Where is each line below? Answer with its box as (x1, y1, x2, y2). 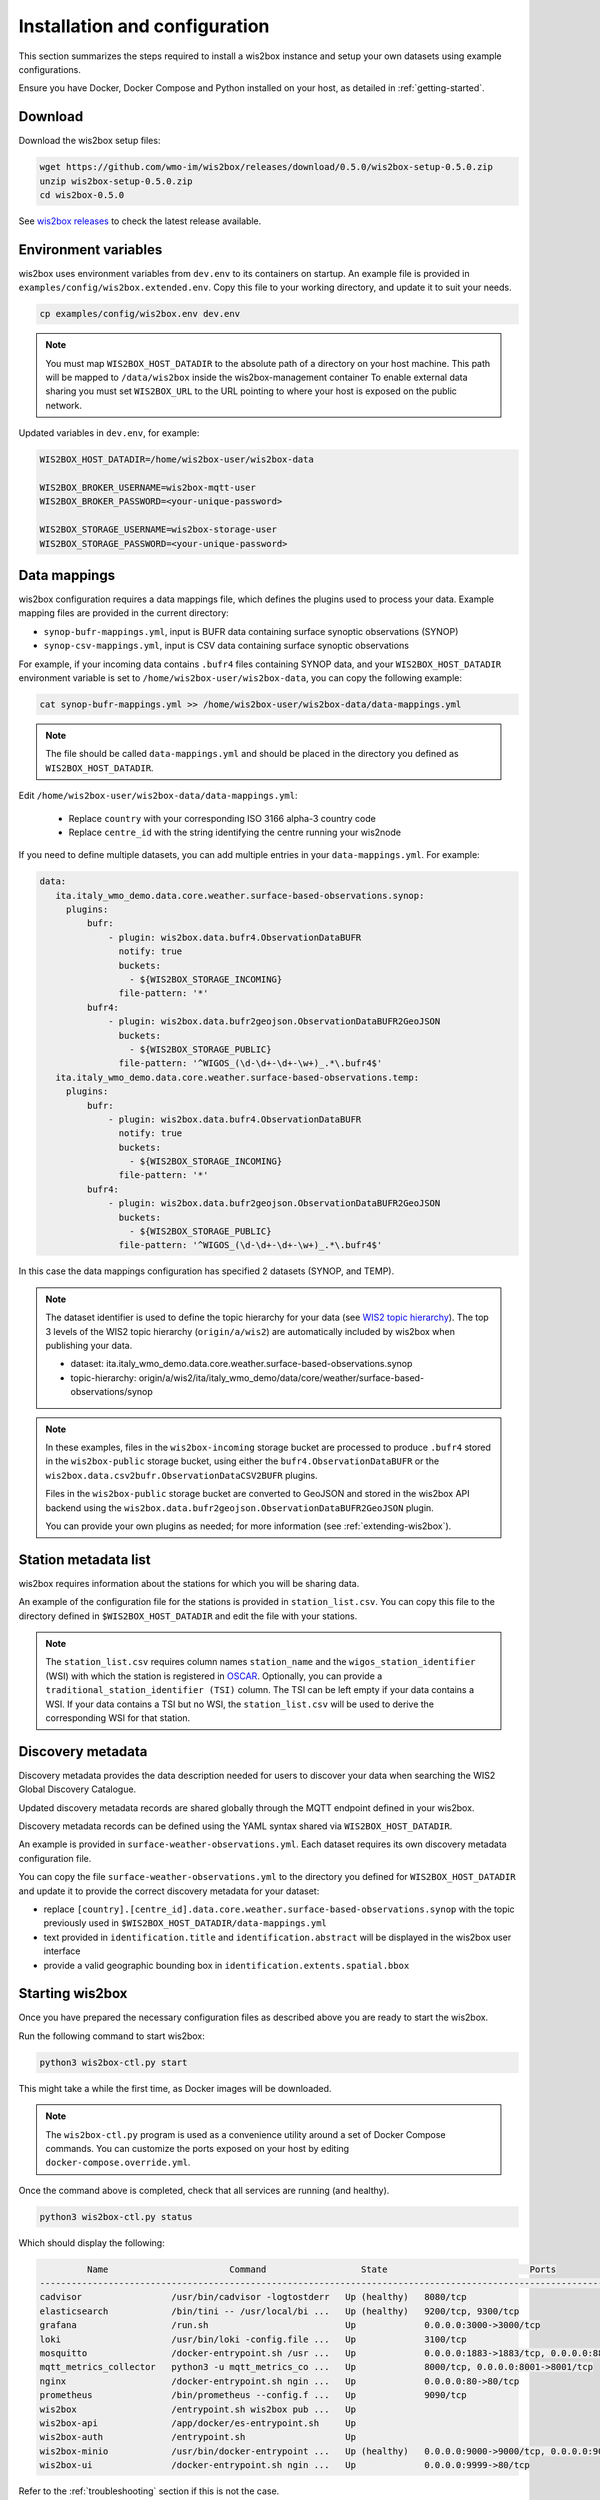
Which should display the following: (18, 2236, 165, 2249)
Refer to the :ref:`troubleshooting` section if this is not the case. (18, 2485, 280, 2497)
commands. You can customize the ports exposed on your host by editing (45, 2142, 350, 2154)
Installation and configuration (18, 15, 270, 37)
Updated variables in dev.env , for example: (18, 427, 200, 439)
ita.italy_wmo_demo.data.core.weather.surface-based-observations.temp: (55, 1071, 420, 1083)
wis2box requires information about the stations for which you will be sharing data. (18, 1577, 360, 1589)
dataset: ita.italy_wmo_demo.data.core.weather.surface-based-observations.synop (70, 1358, 413, 1370)
